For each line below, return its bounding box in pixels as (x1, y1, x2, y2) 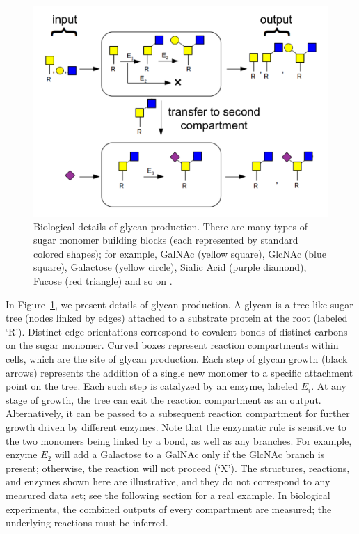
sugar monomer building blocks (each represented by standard (33, 233, 298, 247)
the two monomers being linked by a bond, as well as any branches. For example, (6, 433, 352, 448)
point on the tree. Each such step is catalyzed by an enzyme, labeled (6, 379, 298, 393)
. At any (311, 379, 346, 393)
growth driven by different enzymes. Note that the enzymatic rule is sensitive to (6, 420, 346, 434)
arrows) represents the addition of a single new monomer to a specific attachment (6, 365, 353, 379)
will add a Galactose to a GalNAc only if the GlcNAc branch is (54, 447, 325, 462)
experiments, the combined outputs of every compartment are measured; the (6, 501, 332, 516)
